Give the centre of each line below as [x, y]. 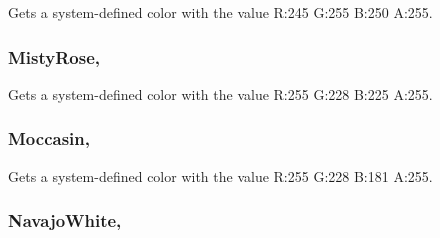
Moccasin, [49, 138]
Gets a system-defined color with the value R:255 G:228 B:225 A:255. [220, 93]
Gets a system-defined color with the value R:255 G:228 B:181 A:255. [220, 175]
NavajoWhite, [65, 220]
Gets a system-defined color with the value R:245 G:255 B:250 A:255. [220, 12]
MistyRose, [54, 56]
